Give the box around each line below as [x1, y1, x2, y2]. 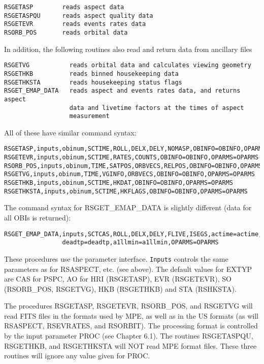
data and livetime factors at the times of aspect [69, 104, 244, 111]
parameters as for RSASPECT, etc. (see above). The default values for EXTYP [4, 263, 252, 274]
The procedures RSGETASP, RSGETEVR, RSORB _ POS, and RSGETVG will [4, 300, 253, 311]
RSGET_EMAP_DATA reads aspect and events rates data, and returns [4, 87, 241, 95]
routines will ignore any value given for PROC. [4, 350, 150, 361]
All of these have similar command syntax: [4, 127, 137, 137]
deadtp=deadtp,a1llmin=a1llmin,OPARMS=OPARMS [62, 239, 219, 246]
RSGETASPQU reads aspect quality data [4, 12, 153, 19]
